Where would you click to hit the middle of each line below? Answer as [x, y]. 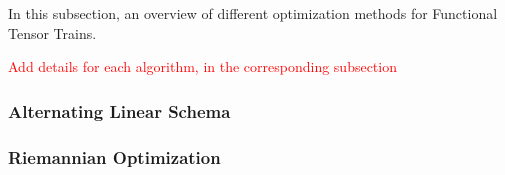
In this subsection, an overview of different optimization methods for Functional [253, 13]
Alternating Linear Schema [119, 110]
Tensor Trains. [52, 32]
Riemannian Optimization [114, 156]
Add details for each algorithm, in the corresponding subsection [202, 66]
